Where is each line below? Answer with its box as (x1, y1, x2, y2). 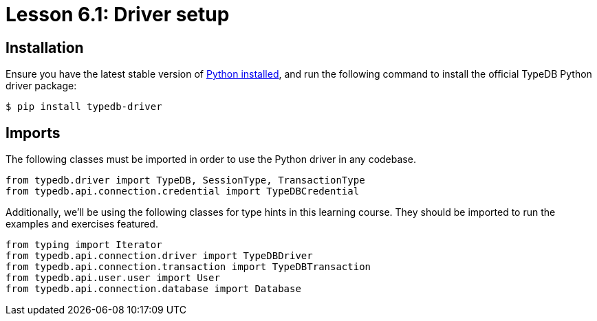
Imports (6, 124, 61, 142)
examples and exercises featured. (6, 218, 158, 230)
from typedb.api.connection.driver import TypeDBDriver (6, 250, 313, 262)
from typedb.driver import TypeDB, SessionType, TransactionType (6, 175, 365, 186)
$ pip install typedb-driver (6, 101, 162, 113)
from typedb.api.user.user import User (6, 272, 220, 284)
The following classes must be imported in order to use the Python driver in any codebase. (6, 153, 416, 166)
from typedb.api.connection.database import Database (6, 283, 301, 295)
